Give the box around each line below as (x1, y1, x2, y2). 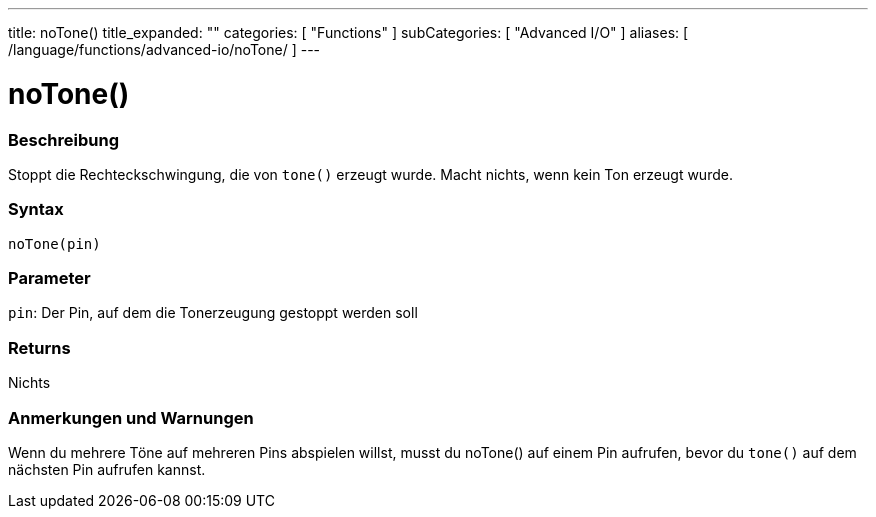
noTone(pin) (8, 235, 101, 252)
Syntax (8, 199, 64, 220)
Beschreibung (8, 129, 120, 150)
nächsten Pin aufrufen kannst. (8, 460, 206, 478)
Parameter (8, 268, 91, 288)
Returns (8, 337, 71, 358)
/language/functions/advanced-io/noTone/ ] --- (8, 41, 321, 58)
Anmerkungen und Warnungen (8, 407, 254, 428)
